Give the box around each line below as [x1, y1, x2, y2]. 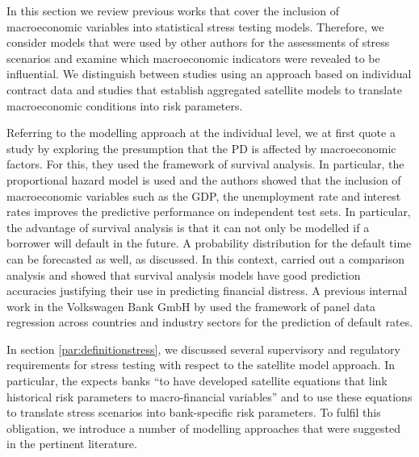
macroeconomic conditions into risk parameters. [6, 97, 243, 114]
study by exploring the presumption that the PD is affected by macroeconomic [6, 139, 396, 156]
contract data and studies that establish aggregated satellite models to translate [6, 81, 402, 98]
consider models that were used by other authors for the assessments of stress [6, 34, 390, 51]
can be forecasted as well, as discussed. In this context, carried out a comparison [6, 250, 405, 267]
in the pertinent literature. [6, 435, 137, 452]
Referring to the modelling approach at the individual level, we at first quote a [6, 124, 396, 141]
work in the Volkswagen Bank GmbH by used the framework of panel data [6, 297, 376, 314]
